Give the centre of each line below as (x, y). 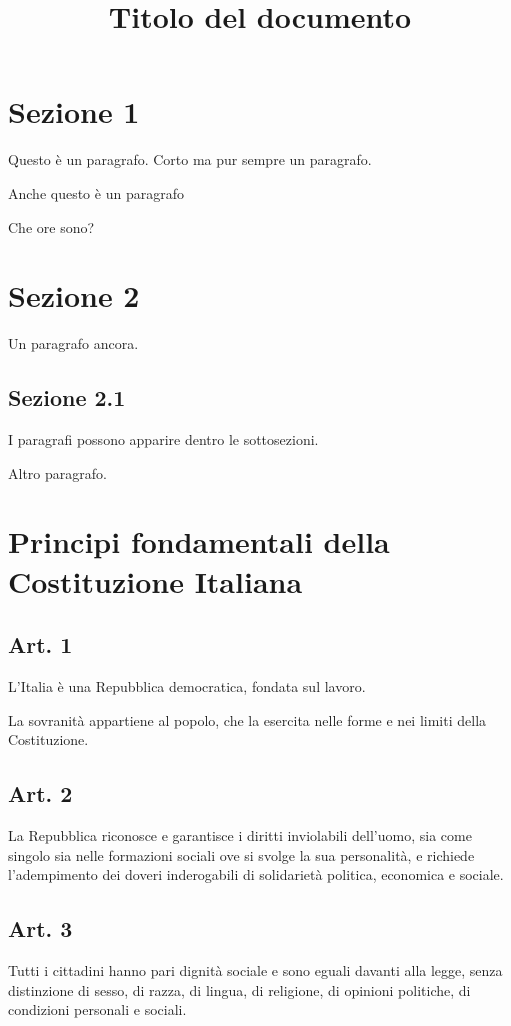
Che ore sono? (51, 226)
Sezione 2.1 (67, 397)
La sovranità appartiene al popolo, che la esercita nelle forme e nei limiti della (247, 719)
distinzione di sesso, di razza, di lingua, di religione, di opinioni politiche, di (239, 989)
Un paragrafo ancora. (73, 343)
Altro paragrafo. (57, 472)
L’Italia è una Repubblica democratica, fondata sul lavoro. (187, 685)
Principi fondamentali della (199, 541)
